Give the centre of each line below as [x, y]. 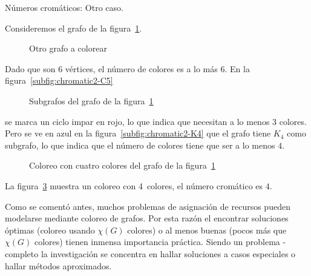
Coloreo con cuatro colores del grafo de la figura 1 [122, 165]
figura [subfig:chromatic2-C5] [59, 80]
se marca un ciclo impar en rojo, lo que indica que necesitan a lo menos [137, 121]
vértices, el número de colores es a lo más [141, 68]
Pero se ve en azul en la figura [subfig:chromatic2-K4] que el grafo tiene [138, 133]
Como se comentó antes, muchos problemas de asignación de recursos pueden [148, 206]
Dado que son [30, 68]
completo [22, 253]
